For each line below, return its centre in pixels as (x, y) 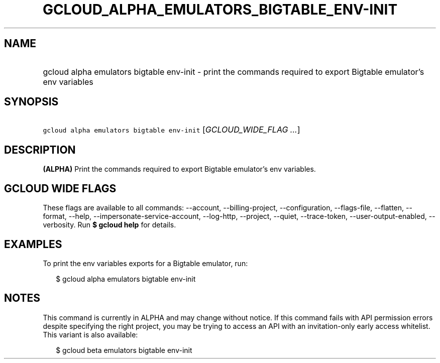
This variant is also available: (90, 334)
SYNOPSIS (31, 102)
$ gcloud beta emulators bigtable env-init (124, 350)
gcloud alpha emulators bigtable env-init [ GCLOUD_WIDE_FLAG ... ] (172, 130)
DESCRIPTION (40, 150)
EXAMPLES (33, 244)
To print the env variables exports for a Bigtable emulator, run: (145, 263)
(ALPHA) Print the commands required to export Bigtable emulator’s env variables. (179, 169)
